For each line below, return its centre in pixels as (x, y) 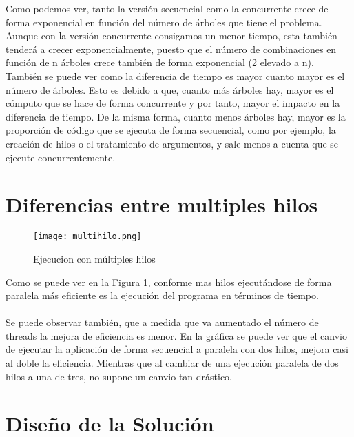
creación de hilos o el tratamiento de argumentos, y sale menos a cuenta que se (172, 143)
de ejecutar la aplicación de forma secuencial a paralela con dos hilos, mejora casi (177, 349)
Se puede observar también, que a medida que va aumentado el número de (162, 322)
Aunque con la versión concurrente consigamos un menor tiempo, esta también (171, 35)
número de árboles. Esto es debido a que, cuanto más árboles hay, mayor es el (170, 89)
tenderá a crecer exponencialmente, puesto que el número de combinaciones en (171, 49)
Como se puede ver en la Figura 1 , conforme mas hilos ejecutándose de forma (169, 282)
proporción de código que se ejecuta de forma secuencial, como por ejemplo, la (171, 130)
